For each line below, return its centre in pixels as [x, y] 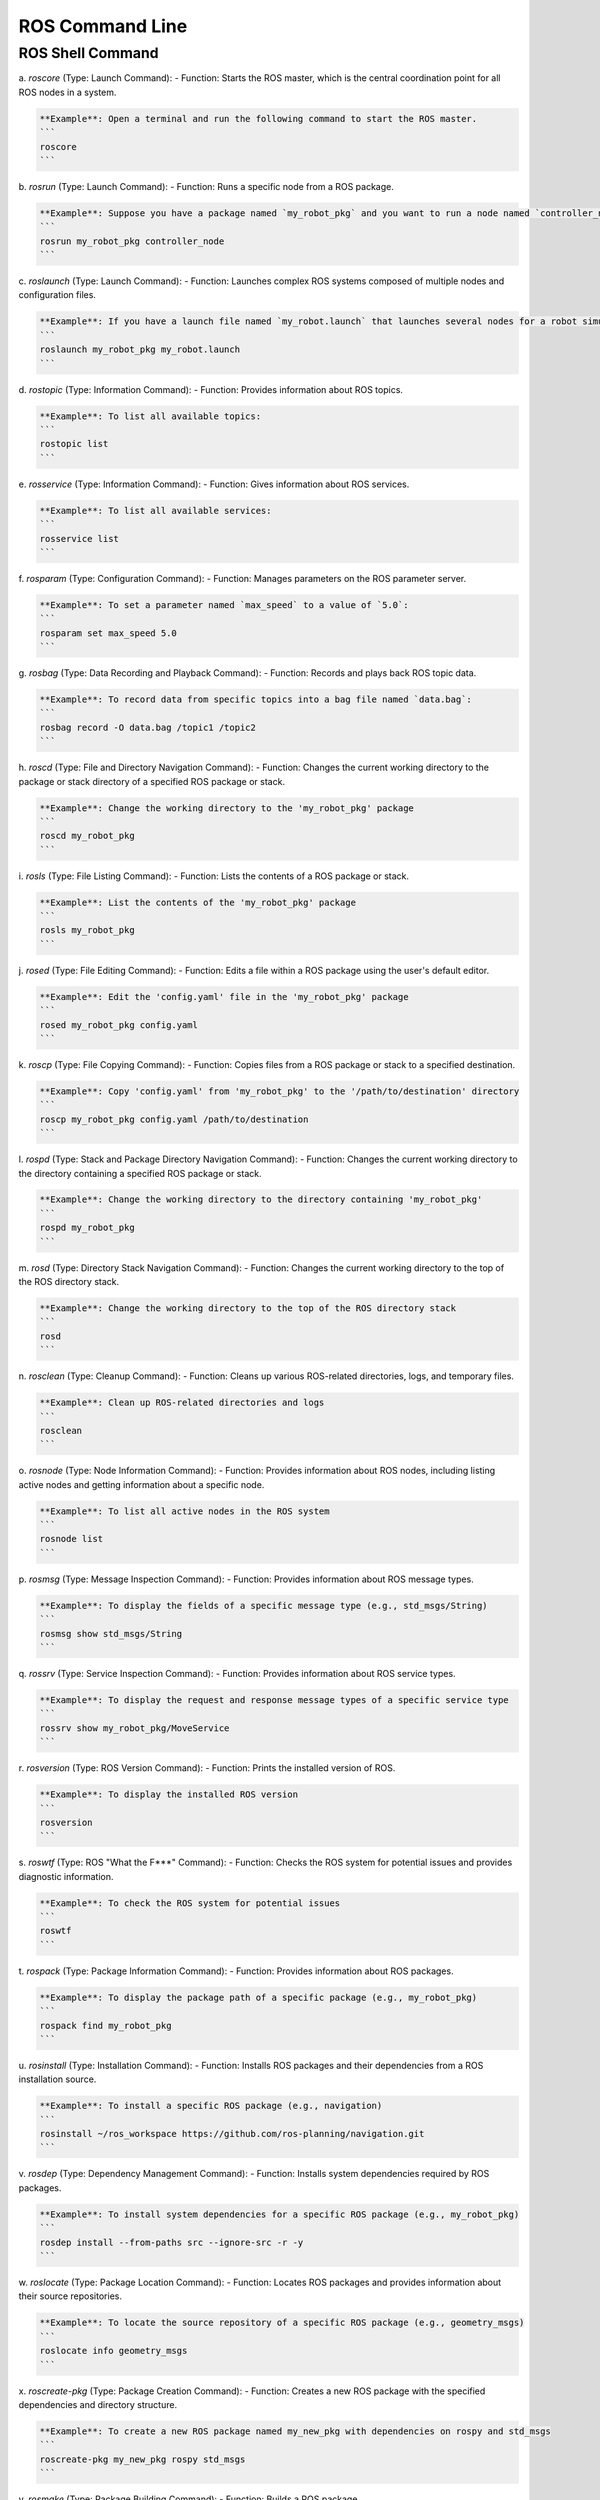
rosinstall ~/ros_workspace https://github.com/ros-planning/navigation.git [232, 2134]
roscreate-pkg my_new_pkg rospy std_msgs [142, 2459]
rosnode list [71, 1539]
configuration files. [57, 295]
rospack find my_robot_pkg [105, 2025]
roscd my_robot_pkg [87, 836]
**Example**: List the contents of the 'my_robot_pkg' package [198, 902]
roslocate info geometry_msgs [113, 2351]
